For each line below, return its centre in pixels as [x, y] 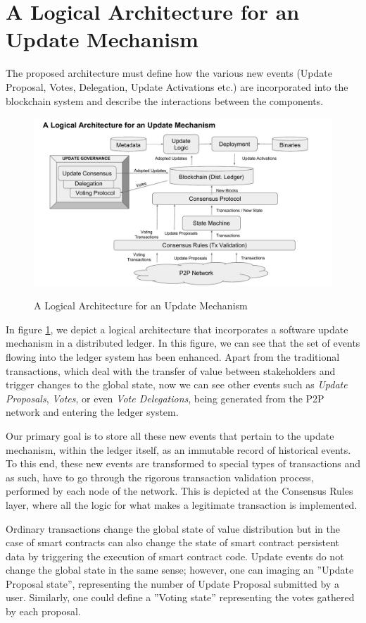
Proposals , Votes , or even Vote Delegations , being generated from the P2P [165, 398]
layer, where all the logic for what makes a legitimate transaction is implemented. [182, 504]
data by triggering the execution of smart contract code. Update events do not [175, 556]
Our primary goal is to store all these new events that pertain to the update [170, 435]
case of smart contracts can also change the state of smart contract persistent [172, 542]
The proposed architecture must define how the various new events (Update [169, 73]
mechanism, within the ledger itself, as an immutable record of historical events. [178, 449]
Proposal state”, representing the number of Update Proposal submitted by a [172, 583]
